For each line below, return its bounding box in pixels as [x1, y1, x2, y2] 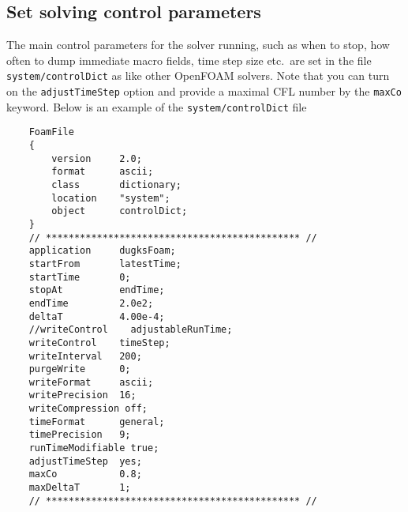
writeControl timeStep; [28, 337, 170, 348]
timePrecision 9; [28, 429, 131, 441]
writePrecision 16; [28, 390, 137, 401]
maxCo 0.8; [28, 469, 142, 480]
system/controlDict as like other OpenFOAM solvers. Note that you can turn [6, 67, 390, 84]
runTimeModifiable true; [28, 442, 159, 454]
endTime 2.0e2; [28, 297, 154, 309]
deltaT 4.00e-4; [28, 311, 165, 322]
